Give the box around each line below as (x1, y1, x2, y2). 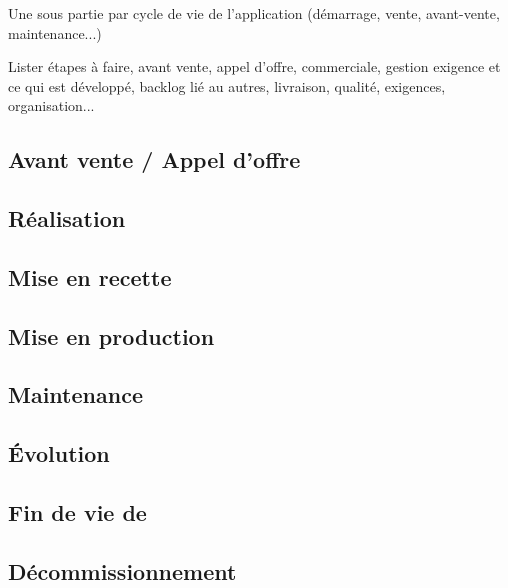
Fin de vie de (8, 497, 147, 528)
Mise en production (8, 320, 215, 351)
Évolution (8, 438, 110, 469)
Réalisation (8, 203, 126, 234)
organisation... (8, 95, 95, 116)
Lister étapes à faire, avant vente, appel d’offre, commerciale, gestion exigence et (8, 56, 501, 77)
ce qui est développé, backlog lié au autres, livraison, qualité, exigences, (8, 75, 446, 96)
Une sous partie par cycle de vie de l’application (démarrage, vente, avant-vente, (8, 3, 500, 23)
